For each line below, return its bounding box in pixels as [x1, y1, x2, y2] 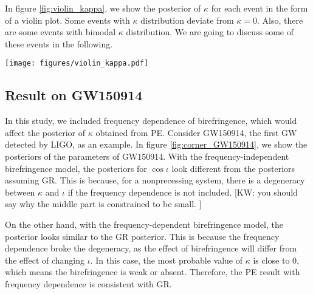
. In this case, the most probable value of [90, 253, 242, 266]
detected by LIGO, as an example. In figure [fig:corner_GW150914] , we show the [5, 138, 308, 151]
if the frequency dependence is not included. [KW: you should [67, 185, 298, 198]
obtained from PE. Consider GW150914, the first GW [95, 126, 297, 138]
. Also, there [257, 13, 303, 26]
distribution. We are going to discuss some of [126, 26, 294, 38]
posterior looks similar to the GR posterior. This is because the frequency [5, 230, 280, 242]
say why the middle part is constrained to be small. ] [5, 197, 202, 210]
